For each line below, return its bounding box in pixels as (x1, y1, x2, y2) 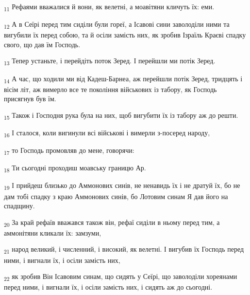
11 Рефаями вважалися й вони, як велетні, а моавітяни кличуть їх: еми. (4, 1, 215, 13)
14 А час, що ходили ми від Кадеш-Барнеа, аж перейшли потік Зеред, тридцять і (4, 73, 243, 85)
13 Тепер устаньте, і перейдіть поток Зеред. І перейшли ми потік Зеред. (4, 55, 216, 67)
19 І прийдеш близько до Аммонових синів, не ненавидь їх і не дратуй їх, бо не (4, 180, 240, 192)
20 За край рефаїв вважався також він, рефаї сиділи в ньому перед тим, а (4, 217, 220, 228)
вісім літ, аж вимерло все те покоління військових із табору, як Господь (4, 84, 217, 94)
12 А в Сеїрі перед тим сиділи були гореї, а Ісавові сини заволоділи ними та (4, 19, 230, 30)
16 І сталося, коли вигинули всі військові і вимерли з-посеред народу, (4, 128, 210, 139)
